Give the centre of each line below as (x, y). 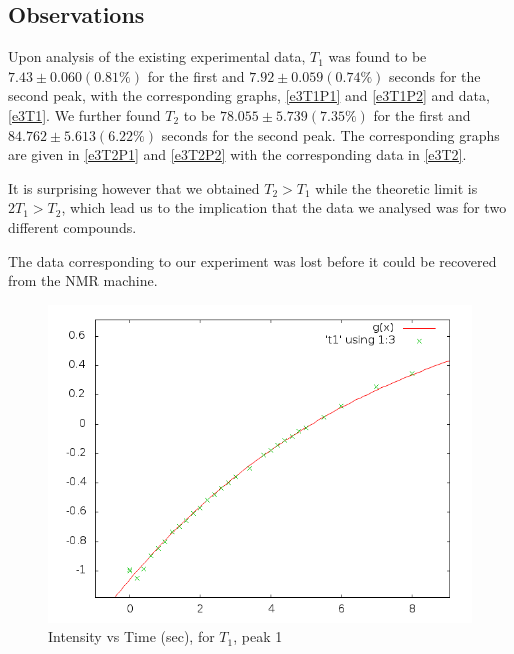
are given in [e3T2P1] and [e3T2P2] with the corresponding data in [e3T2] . (237, 154)
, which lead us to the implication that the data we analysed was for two (284, 207)
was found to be (377, 56)
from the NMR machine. (83, 280)
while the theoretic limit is (396, 187)
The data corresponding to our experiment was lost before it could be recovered (252, 260)
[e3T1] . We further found (84, 114)
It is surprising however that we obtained (134, 187)
